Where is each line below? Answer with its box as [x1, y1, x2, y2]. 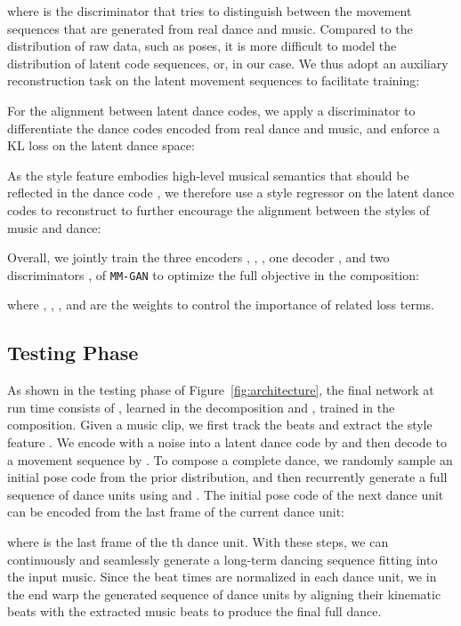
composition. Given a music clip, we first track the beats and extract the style [7, 415, 433, 434]
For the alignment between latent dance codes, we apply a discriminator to [7, 100, 416, 119]
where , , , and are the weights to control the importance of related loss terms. [7, 295, 434, 314]
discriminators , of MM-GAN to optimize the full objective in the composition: [7, 265, 419, 284]
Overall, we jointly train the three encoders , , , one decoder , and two [7, 248, 390, 267]
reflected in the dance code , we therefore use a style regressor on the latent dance [7, 183, 455, 202]
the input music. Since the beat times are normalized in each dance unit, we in [7, 567, 437, 586]
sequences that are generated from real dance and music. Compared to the [7, 19, 413, 37]
